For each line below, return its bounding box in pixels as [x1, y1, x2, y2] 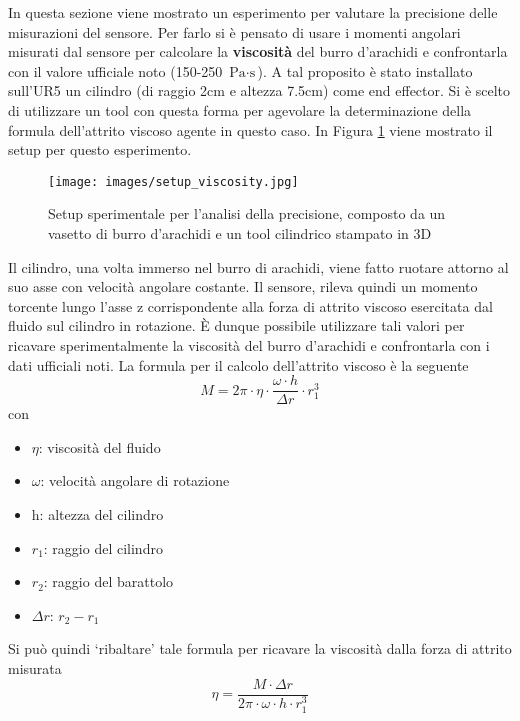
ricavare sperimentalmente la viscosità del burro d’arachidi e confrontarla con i [8, 334, 490, 355]
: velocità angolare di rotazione [40, 470, 230, 491]
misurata [8, 657, 62, 678]
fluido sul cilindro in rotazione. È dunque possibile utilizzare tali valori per [8, 315, 465, 336]
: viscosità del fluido [38, 436, 161, 457]
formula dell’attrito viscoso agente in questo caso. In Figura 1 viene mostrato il [8, 119, 493, 140]
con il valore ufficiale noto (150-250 [8, 60, 223, 81]
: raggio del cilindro [43, 537, 163, 558]
